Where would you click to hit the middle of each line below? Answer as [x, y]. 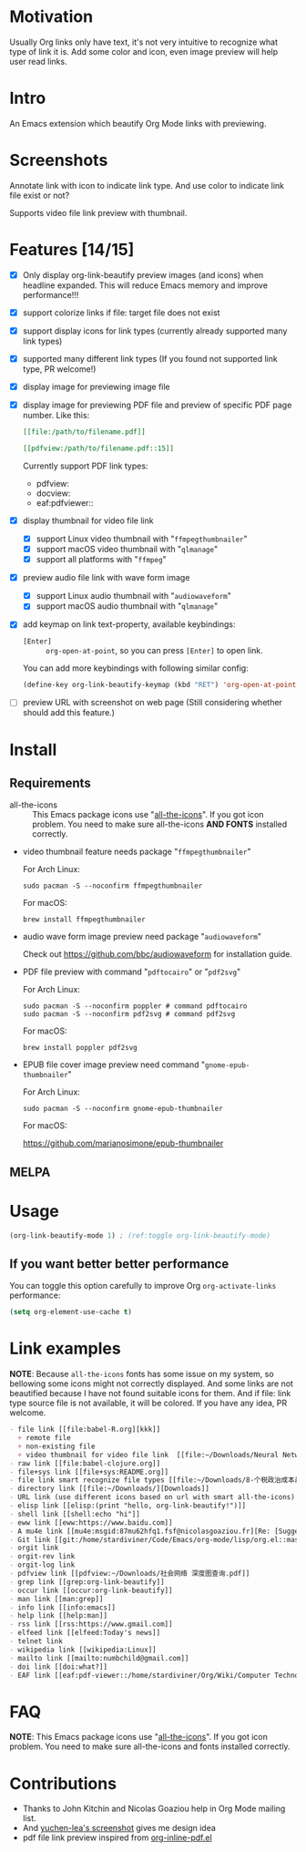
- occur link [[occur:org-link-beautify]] [91, 1590]
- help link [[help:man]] [58, 1616]
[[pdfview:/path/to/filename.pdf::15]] [98, 448]
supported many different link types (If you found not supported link [150, 358]
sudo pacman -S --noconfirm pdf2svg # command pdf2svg [129, 1014]
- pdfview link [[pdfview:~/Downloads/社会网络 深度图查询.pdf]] [130, 1574]
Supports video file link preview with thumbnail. [98, 212]
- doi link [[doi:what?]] [58, 1667]
